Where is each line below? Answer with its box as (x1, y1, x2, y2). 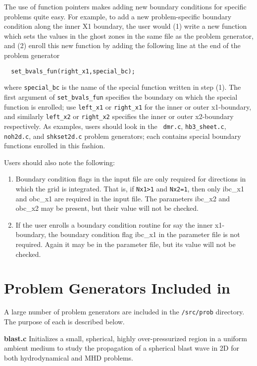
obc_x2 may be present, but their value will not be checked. (15, 203, 199, 213)
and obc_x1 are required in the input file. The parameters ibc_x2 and (15, 193, 230, 203)
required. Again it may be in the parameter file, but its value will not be (15, 239, 236, 249)
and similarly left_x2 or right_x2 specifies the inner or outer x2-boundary (4, 111, 234, 122)
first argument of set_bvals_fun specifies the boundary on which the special (4, 91, 238, 102)
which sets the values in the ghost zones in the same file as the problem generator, (4, 30, 254, 41)
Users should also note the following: (4, 157, 115, 167)
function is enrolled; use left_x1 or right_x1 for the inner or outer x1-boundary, (4, 101, 252, 112)
